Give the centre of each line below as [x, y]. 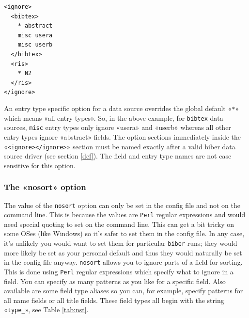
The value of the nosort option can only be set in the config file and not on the [122, 205]
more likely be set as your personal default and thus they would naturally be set [123, 252]
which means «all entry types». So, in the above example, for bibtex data [114, 118]
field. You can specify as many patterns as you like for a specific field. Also [115, 281]
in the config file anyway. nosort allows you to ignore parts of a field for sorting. [123, 262]
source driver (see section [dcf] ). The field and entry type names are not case [118, 156]
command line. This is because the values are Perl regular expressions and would [125, 215]
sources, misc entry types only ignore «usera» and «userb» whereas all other [117, 127]
